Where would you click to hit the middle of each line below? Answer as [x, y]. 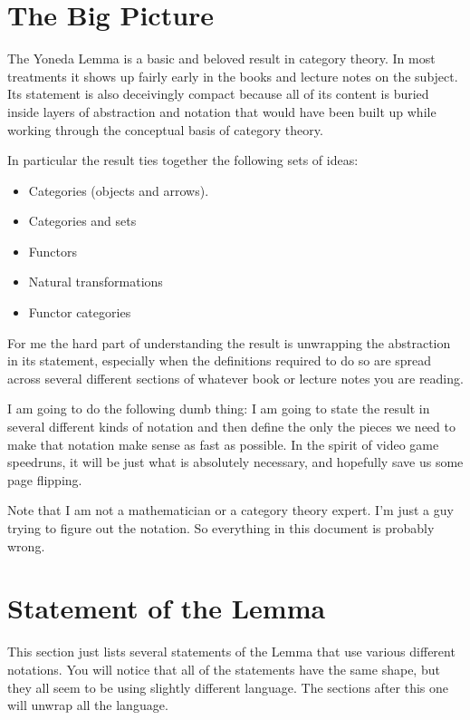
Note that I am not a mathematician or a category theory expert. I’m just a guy [230, 510]
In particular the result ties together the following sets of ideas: [183, 160]
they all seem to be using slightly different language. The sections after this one [228, 687]
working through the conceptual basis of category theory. [165, 129]
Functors [53, 251]
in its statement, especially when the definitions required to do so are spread [220, 360]
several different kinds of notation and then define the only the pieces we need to [231, 427]
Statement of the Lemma [167, 608]
